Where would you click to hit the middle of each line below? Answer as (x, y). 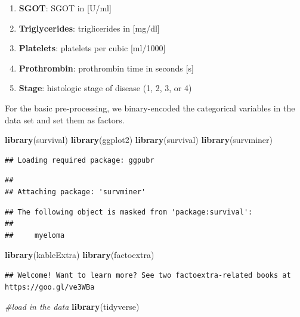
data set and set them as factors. (65, 119)
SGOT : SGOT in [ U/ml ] (65, 8)
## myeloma (35, 235)
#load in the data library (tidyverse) (72, 307)
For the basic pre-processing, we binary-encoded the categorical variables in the (150, 108)
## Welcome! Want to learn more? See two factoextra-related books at (148, 275)
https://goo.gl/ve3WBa (50, 287)
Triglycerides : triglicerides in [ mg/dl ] (89, 28)
